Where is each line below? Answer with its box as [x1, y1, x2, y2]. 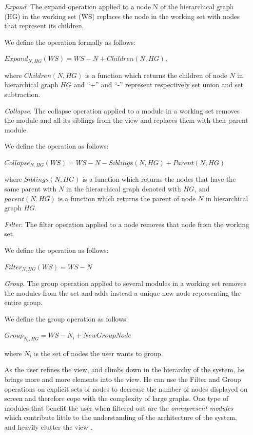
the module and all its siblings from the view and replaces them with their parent [4, 115, 248, 125]
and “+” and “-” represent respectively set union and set [74, 79, 243, 90]
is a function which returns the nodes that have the [82, 174, 236, 184]
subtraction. [4, 89, 40, 99]
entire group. [4, 297, 43, 307]
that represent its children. [4, 20, 84, 31]
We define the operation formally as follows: [4, 37, 136, 47]
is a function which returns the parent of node [58, 193, 196, 203]
